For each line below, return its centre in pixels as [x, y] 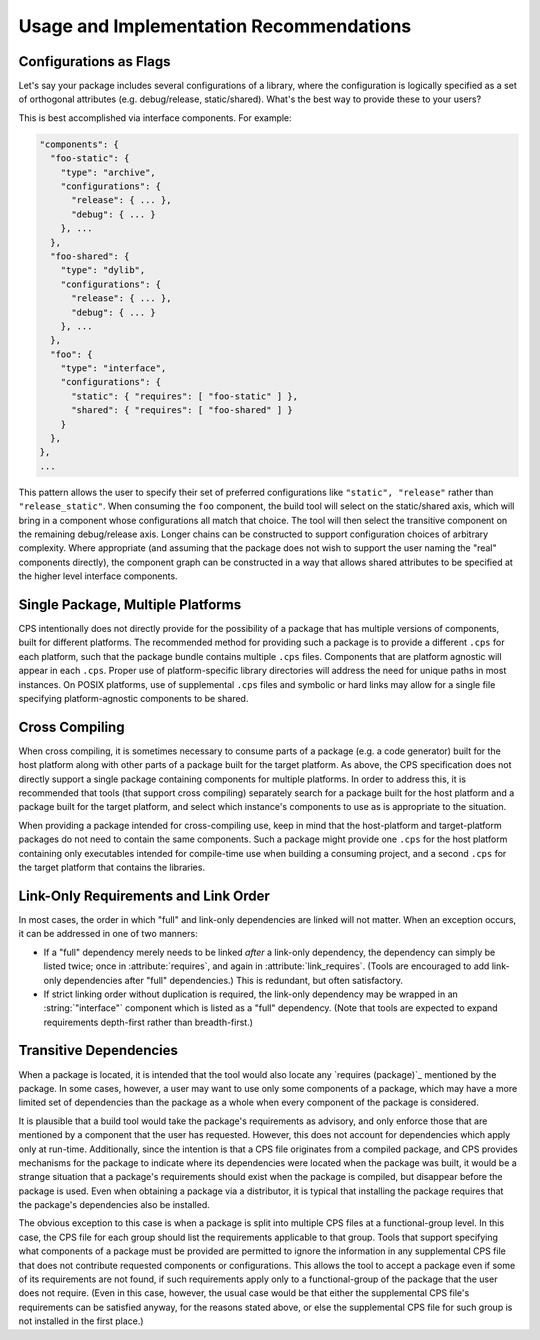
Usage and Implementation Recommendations [215, 26]
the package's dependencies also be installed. [114, 1205]
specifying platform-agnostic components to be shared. [133, 698]
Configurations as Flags [94, 61]
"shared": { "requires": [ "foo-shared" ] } [182, 410]
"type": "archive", [108, 172]
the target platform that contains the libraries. [111, 867]
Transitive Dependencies [98, 1050]
